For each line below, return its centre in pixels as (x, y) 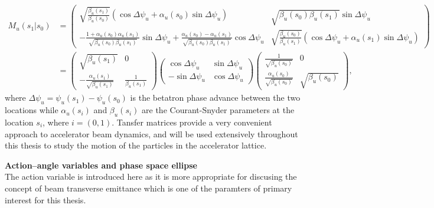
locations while (32, 110)
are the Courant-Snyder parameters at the (218, 110)
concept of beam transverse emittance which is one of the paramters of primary (149, 188)
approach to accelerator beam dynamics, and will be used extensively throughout (151, 133)
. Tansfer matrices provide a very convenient (192, 122)
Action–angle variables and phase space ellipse (101, 165)
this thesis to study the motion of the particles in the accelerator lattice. (136, 145)
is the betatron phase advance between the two (215, 98)
